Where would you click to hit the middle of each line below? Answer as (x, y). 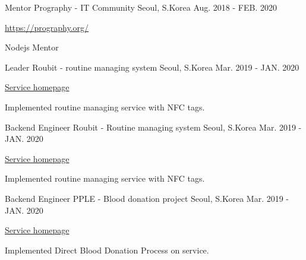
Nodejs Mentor (32, 47)
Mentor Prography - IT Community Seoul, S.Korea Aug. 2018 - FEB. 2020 (141, 7)
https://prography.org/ (47, 27)
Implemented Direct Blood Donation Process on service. (107, 250)
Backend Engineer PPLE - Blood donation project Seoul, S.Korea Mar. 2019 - (147, 198)
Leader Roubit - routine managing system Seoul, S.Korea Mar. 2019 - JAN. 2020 (152, 67)
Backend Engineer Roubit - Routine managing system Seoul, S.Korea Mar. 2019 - (153, 127)
